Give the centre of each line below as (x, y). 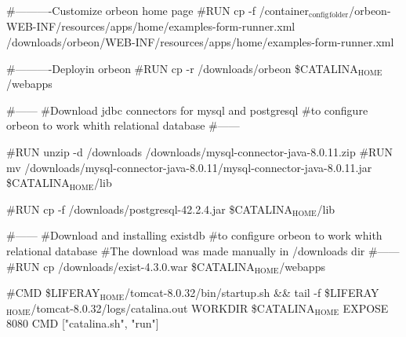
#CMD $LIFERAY (53, 293)
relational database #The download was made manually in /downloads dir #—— (203, 250)
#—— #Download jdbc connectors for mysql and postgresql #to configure (187, 110)
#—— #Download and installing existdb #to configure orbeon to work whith (194, 235)
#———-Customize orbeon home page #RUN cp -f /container (158, 10)
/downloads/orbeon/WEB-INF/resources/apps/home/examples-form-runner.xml (200, 42)
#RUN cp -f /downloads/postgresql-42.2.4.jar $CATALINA (150, 209)
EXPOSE (366, 308)
